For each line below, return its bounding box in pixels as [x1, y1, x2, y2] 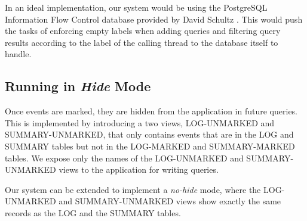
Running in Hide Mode [5, 77, 151, 95]
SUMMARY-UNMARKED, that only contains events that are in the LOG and [5, 128, 294, 141]
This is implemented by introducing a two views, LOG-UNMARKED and [5, 116, 275, 129]
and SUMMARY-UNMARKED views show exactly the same [59, 195, 281, 207]
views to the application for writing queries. [59, 163, 219, 176]
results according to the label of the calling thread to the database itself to [5, 36, 278, 48]
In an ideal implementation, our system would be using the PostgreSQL [5, 1, 268, 13]
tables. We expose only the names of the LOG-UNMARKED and [5, 151, 244, 164]
